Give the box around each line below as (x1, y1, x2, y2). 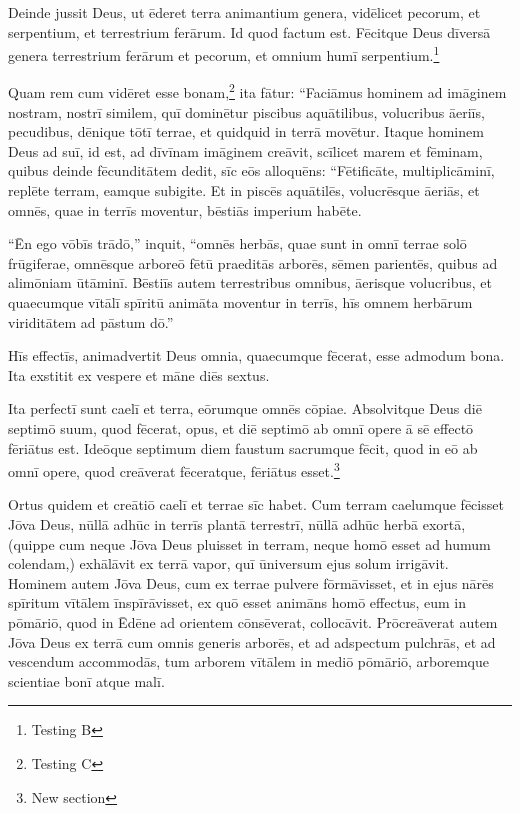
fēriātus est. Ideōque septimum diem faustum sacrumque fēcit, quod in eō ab (8, 437, 478, 458)
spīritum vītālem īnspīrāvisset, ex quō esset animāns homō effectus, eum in (8, 592, 466, 613)
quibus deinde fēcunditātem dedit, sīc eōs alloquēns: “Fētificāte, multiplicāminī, (8, 160, 495, 181)
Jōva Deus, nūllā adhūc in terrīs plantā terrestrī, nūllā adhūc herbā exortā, (8, 514, 466, 535)
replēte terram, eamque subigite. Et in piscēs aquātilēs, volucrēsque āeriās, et (8, 180, 480, 201)
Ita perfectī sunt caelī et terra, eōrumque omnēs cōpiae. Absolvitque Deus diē (8, 398, 482, 419)
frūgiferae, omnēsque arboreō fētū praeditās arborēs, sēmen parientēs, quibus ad (8, 252, 498, 273)
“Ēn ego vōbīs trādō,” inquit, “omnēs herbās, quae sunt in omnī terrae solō (8, 233, 467, 254)
